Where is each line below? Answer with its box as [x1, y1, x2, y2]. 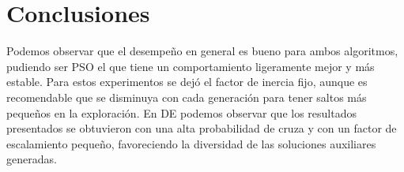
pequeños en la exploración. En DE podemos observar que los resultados [6, 104, 357, 121]
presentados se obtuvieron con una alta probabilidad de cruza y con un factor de [6, 120, 397, 136]
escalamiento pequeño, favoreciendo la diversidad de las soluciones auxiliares [6, 135, 376, 151]
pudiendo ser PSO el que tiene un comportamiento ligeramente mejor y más [6, 58, 375, 74]
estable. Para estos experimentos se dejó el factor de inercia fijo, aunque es [6, 73, 368, 90]
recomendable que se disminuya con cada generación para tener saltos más [6, 88, 367, 105]
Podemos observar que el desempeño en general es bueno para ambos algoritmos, [6, 43, 398, 59]
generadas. [6, 151, 57, 167]
